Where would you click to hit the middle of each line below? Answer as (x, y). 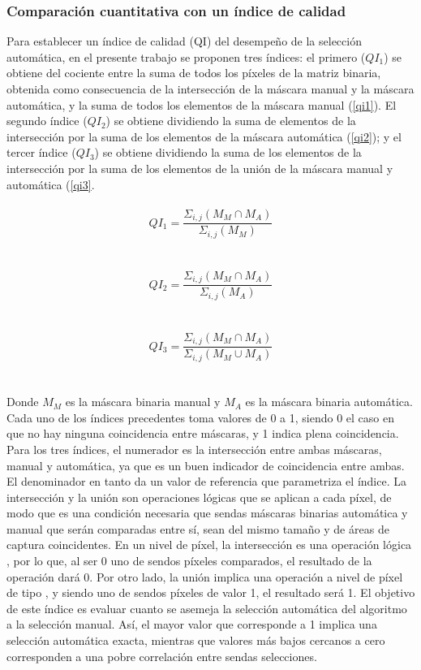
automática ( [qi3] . (51, 184)
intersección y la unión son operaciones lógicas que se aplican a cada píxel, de (199, 497)
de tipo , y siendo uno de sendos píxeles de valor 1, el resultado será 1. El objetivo (211, 592)
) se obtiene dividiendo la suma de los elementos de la (228, 152)
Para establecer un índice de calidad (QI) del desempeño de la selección (184, 41)
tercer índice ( (41, 152)
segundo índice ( (47, 121)
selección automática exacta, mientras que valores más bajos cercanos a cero (196, 640)
